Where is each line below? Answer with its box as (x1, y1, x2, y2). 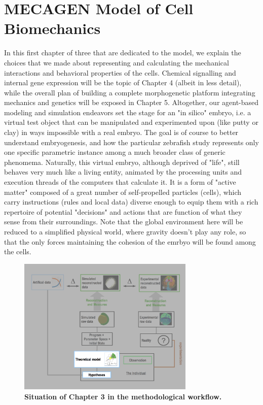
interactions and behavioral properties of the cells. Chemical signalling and (4, 67, 236, 78)
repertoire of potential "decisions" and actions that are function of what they (4, 206, 242, 217)
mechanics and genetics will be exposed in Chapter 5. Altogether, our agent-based (4, 97, 259, 108)
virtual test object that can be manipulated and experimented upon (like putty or (4, 117, 258, 127)
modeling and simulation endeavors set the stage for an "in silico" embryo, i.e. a (4, 107, 251, 117)
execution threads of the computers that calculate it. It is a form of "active (4, 177, 236, 187)
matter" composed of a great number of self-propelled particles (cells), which (4, 186, 242, 197)
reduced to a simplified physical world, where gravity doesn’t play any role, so (4, 226, 246, 237)
